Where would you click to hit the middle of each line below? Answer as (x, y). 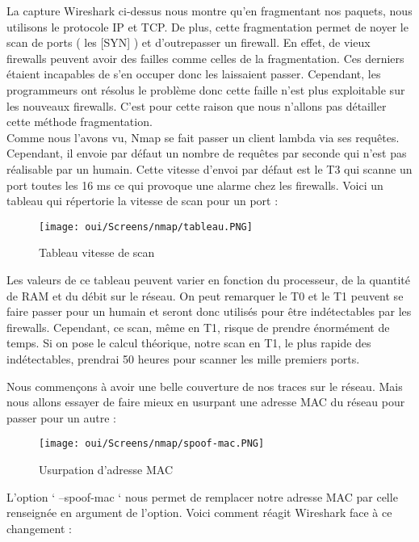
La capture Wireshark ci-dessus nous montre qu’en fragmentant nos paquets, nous (209, 11)
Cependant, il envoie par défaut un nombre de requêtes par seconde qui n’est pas (207, 153)
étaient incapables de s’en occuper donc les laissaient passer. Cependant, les (194, 74)
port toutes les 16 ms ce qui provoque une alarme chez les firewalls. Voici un (195, 185)
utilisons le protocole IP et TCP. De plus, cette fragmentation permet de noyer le (207, 26)
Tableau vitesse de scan (97, 252)
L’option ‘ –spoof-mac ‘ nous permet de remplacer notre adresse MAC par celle (202, 496)
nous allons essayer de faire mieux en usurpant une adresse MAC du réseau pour (206, 402)
